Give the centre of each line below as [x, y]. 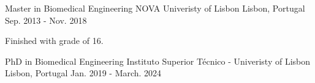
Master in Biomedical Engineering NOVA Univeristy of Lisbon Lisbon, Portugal [155, 8]
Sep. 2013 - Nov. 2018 [46, 20]
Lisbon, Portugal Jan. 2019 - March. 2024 [83, 73]
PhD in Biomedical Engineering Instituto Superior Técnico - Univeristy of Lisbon [158, 61]
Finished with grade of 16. [54, 41]
